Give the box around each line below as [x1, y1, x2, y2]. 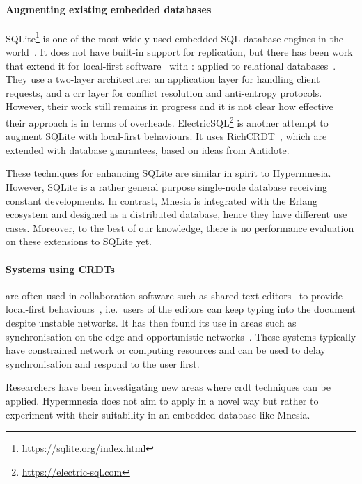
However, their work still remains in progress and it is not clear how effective [6, 99, 333, 114]
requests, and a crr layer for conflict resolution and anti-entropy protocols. [6, 85, 322, 100]
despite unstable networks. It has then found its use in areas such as [6, 315, 297, 329]
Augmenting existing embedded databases [6, 1, 212, 16]
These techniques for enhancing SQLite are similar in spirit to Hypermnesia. [6, 166, 331, 180]
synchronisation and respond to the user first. [6, 356, 200, 370]
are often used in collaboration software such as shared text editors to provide [6, 288, 343, 302]
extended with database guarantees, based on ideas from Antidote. [6, 142, 290, 157]
